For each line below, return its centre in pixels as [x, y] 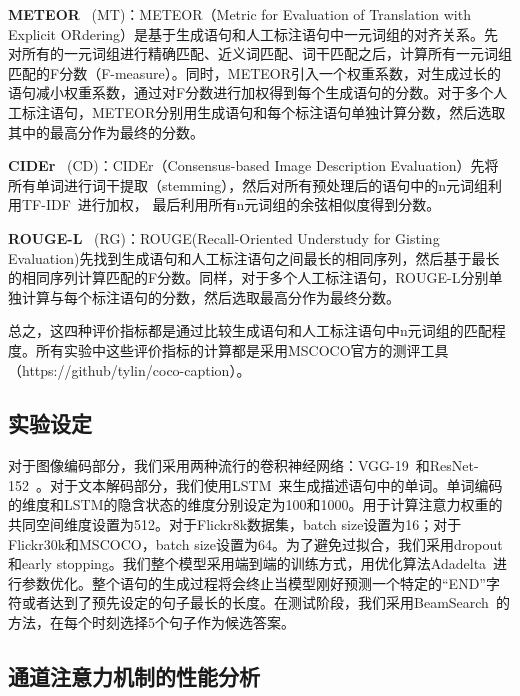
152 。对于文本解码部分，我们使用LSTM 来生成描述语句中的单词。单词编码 [255, 484]
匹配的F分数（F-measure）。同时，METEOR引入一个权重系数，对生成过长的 [255, 72]
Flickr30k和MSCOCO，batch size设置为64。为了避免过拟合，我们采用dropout [255, 543]
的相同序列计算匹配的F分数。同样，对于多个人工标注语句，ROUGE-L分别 [248, 277]
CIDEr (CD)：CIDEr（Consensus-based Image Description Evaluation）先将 [253, 165]
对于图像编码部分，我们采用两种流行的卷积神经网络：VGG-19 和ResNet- [243, 465]
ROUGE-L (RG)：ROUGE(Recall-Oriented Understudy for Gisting [224, 237]
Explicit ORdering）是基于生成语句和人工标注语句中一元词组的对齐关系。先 [253, 33]
